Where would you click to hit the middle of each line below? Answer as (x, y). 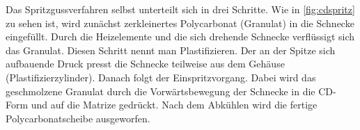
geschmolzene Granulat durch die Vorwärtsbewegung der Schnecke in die (161, 91)
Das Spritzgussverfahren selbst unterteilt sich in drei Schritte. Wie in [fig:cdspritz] (180, 9)
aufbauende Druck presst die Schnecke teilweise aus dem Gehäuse (145, 64)
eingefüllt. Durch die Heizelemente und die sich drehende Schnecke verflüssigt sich (180, 36)
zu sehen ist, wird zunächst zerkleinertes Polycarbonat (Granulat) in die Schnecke (180, 23)
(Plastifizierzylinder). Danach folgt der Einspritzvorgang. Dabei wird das (161, 77)
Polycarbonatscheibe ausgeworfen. (78, 118)
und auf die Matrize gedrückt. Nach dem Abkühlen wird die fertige (174, 105)
